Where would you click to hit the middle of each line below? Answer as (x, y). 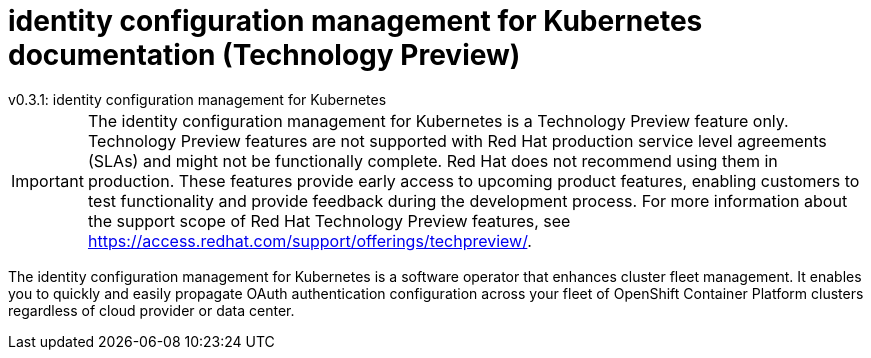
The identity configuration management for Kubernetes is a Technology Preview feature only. (438, 120)
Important (47, 180)
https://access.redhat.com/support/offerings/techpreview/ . (309, 240)
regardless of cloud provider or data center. (151, 310)
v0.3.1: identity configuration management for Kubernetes (197, 99)
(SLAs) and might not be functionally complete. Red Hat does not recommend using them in (432, 160)
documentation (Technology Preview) (264, 55)
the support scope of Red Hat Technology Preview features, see (329, 220)
